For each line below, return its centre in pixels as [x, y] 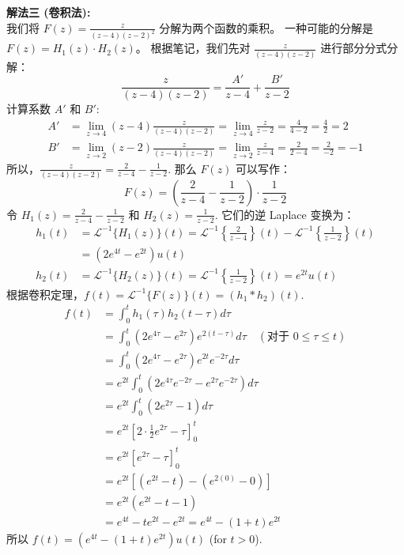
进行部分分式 [354, 48]
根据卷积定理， [45, 294]
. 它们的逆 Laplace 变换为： [285, 214]
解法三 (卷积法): [49, 12]
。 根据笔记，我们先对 [193, 48]
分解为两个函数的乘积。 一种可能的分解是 [266, 27]
